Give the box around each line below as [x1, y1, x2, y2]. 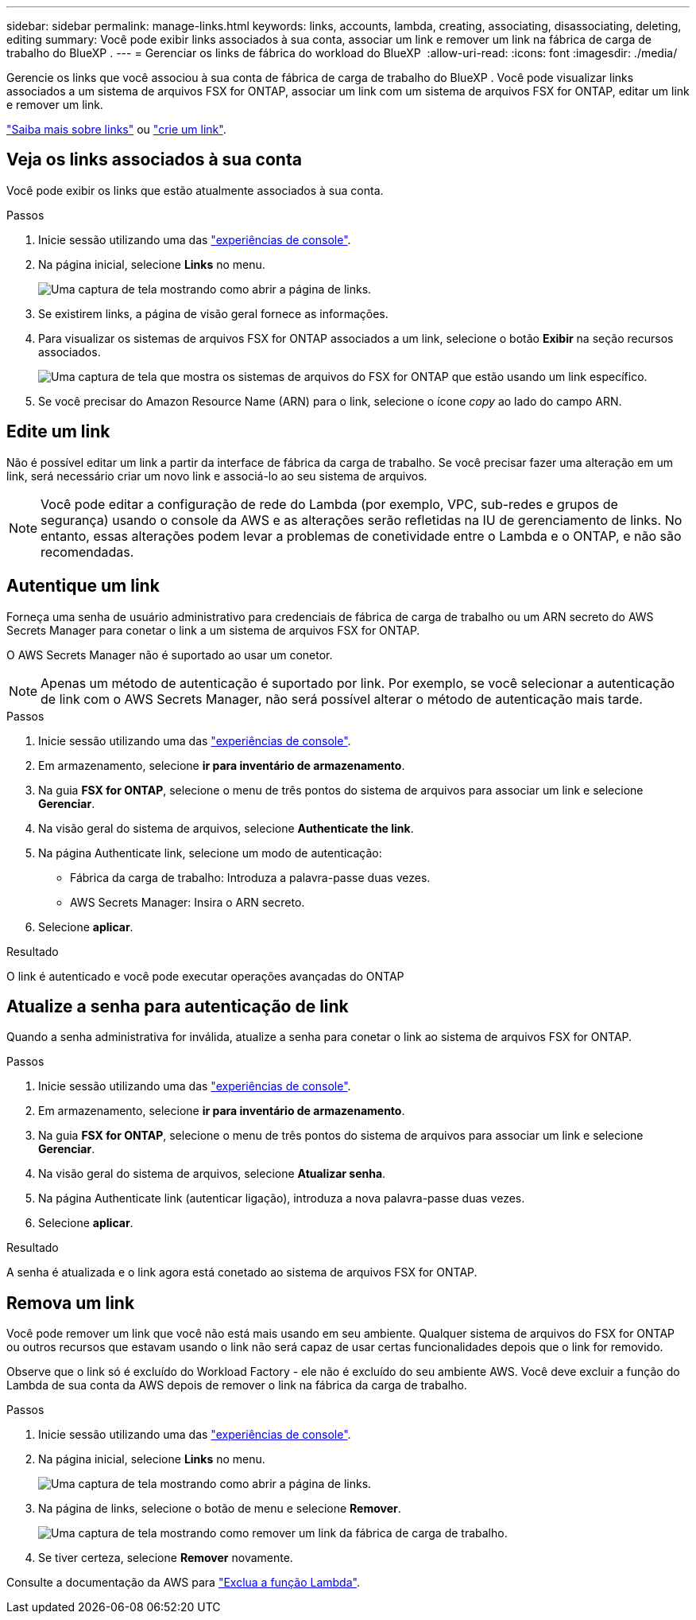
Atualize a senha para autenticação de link [6, 996, 349, 1016]
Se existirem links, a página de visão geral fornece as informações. [38, 306, 389, 321]
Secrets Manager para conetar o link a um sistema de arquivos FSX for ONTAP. [6, 623, 420, 637]
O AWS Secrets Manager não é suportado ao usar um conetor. [6, 647, 333, 662]
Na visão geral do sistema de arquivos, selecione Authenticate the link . [38, 821, 414, 835]
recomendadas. [41, 543, 134, 560]
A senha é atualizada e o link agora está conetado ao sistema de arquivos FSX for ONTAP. [6, 1265, 478, 1280]
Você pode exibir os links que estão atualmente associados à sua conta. [6, 183, 384, 197]
